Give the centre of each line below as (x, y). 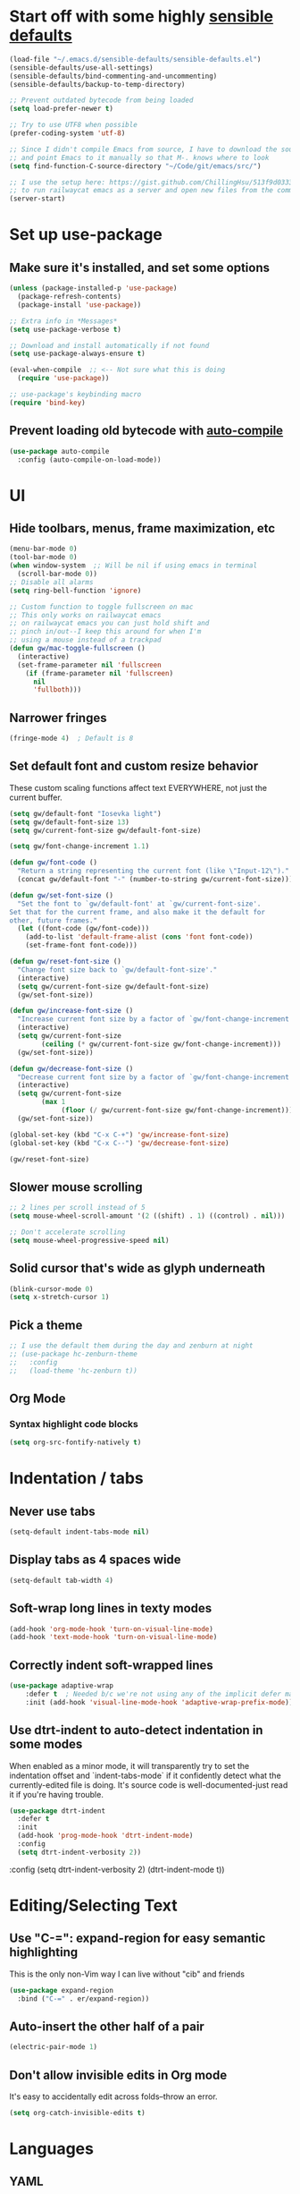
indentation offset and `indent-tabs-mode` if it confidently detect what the (145, 1775)
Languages (51, 2149)
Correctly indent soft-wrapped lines (112, 1665)
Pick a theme (46, 1325)
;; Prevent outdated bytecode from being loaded (101, 100)
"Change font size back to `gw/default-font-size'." (117, 969)
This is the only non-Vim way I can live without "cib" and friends (127, 1974)
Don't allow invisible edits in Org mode (118, 2075)
